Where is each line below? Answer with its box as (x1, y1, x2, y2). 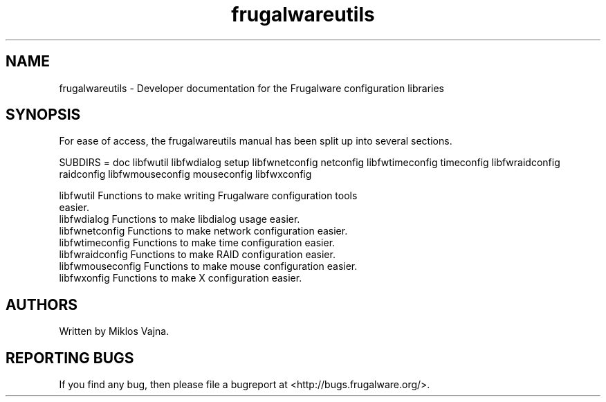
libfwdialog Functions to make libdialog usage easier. (59, 213, 300, 226)
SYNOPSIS (6, 106, 81, 124)
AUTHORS (6, 295, 78, 313)
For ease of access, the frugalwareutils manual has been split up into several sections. (59, 135, 452, 147)
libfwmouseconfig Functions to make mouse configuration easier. (59, 260, 358, 273)
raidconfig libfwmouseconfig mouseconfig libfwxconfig (59, 168, 312, 181)
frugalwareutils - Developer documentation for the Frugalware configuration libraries (59, 82, 444, 94)
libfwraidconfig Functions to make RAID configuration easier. (59, 248, 336, 261)
